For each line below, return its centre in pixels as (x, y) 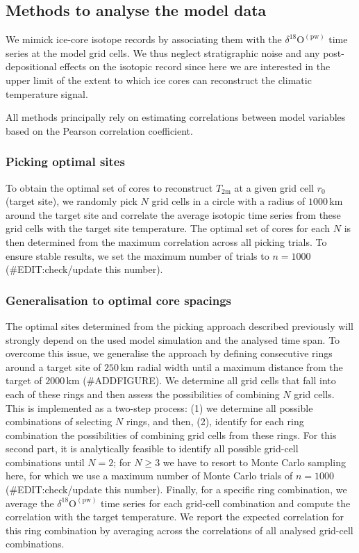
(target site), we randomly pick (72, 201)
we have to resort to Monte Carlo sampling (254, 462)
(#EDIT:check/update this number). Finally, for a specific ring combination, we (176, 489)
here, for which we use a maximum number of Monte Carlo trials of (149, 476)
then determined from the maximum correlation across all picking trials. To (166, 241)
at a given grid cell (274, 187)
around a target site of (53, 366)
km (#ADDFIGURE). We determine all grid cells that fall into (201, 380)
